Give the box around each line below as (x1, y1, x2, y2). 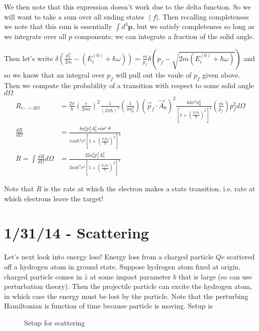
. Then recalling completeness (158, 11, 249, 22)
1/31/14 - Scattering (4, 222, 149, 243)
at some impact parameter (90, 271, 171, 281)
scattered (227, 251, 255, 262)
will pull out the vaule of (115, 69, 192, 80)
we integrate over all (4, 31, 67, 42)
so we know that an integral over (4, 69, 105, 80)
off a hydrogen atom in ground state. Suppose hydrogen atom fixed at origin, (4, 261, 241, 271)
